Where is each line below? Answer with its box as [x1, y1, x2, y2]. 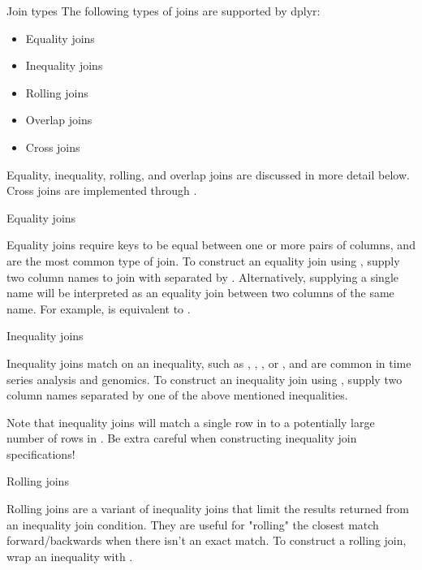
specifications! [6, 445, 75, 462]
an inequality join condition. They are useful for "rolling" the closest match [6, 516, 379, 533]
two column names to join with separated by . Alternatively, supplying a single [6, 268, 399, 285]
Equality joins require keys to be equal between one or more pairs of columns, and [6, 236, 416, 253]
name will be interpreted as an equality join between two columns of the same [6, 284, 394, 301]
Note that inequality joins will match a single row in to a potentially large [6, 413, 375, 430]
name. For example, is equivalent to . [6, 300, 191, 317]
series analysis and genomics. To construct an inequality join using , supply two [6, 370, 403, 387]
